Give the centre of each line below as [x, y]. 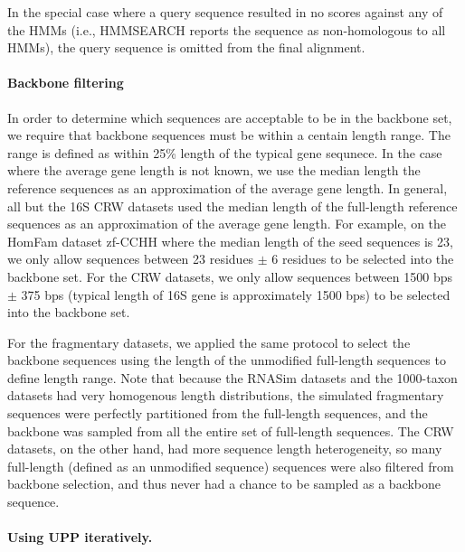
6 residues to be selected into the [363, 259]
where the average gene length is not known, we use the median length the [214, 170]
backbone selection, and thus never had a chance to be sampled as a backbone [224, 484]
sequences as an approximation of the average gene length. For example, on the [227, 224]
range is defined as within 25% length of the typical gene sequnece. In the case [225, 152]
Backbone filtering [66, 83]
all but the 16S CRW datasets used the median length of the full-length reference [232, 206]
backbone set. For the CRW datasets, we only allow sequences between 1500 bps [230, 276]
